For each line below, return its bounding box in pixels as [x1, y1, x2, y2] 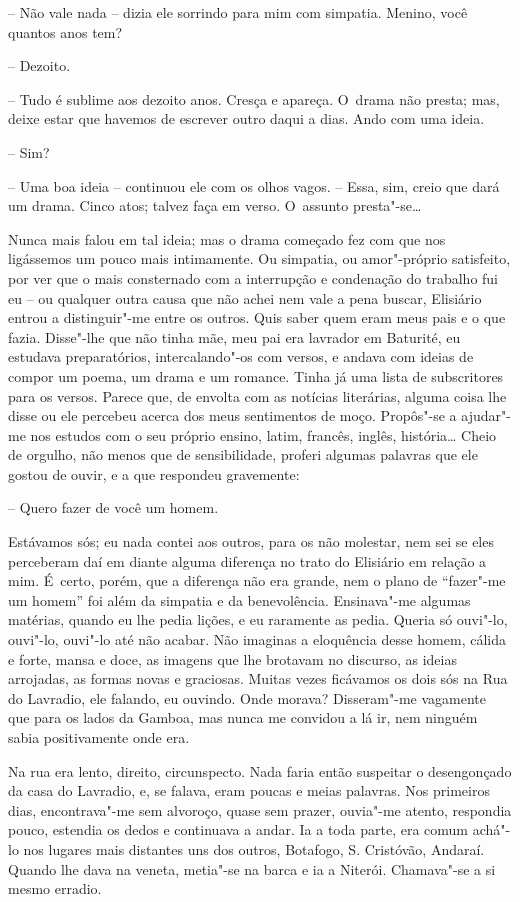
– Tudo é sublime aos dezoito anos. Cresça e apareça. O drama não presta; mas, [8, 88, 500, 109]
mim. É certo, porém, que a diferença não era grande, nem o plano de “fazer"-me [8, 570, 506, 591]
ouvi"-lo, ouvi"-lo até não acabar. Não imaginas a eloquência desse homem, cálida [8, 629, 506, 650]
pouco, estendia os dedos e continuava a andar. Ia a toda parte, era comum [8, 819, 468, 840]
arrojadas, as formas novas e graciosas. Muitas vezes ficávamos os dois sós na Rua [8, 668, 508, 689]
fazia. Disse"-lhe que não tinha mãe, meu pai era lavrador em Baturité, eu [8, 326, 461, 347]
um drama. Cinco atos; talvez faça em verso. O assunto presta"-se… [8, 195, 422, 216]
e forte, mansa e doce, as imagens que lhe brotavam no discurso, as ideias [8, 648, 457, 669]
